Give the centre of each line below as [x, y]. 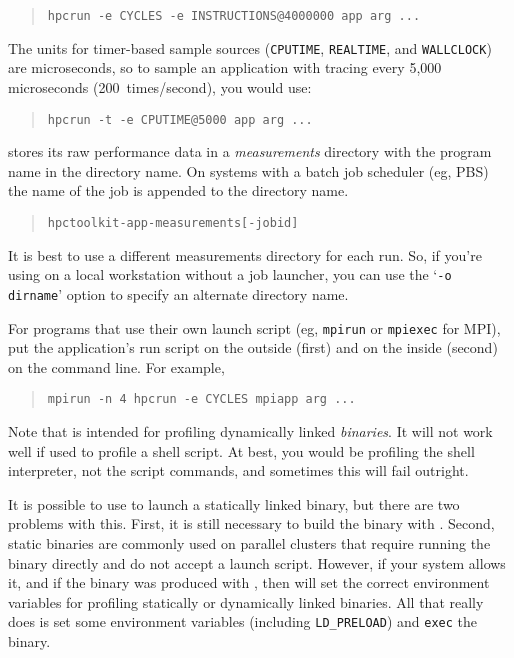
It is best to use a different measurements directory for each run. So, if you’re [245, 254]
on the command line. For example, [116, 366]
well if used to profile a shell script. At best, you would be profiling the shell [241, 450]
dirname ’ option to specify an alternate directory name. [178, 293]
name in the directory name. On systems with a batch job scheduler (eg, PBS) [248, 170]
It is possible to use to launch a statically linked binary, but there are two [234, 503]
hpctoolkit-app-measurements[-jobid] [173, 222]
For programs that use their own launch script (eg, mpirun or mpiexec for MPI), [254, 327]
